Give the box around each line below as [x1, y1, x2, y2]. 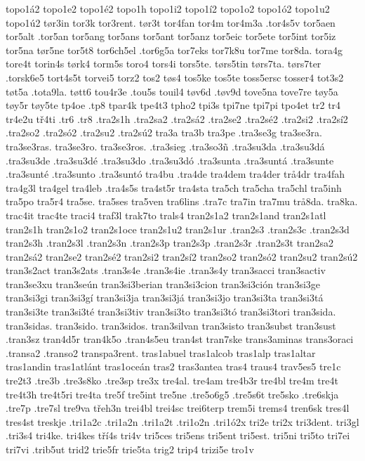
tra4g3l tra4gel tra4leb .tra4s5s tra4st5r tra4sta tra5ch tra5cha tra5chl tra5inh [6, 180, 342, 195]
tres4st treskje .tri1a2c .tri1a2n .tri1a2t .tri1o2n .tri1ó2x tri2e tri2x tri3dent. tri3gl [6, 414, 359, 429]
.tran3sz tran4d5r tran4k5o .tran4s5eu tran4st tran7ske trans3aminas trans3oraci [6, 332, 354, 346]
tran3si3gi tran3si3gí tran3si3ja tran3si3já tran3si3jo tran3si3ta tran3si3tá [6, 290, 324, 305]
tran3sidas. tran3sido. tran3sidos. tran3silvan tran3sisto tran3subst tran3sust [6, 318, 336, 332]
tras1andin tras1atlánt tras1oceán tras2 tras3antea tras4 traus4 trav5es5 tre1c [6, 359, 341, 374]
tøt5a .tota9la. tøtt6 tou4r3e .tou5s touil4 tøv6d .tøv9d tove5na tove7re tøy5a [6, 84, 338, 98]
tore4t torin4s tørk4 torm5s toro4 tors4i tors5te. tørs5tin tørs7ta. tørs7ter [6, 56, 321, 71]
